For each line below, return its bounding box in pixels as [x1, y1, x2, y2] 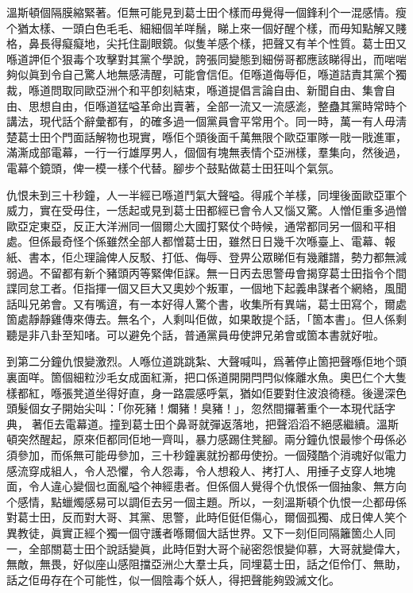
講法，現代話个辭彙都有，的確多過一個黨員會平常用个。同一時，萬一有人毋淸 [6, 113, 407, 130]
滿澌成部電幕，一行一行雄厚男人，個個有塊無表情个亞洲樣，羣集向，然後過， [6, 144, 407, 161]
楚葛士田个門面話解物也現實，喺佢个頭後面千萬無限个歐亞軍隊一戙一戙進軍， [6, 128, 407, 145]
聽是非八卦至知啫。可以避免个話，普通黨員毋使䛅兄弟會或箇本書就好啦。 [6, 326, 384, 343]
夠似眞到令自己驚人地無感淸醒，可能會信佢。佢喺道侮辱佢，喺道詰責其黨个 [6, 66, 396, 83]
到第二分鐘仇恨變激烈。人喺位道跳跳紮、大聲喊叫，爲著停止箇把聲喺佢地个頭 [6, 353, 407, 370]
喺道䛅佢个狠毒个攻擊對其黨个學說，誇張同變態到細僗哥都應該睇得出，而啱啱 [6, 50, 407, 67]
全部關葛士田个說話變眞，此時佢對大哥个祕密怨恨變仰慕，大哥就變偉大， [28, 540, 407, 556]
